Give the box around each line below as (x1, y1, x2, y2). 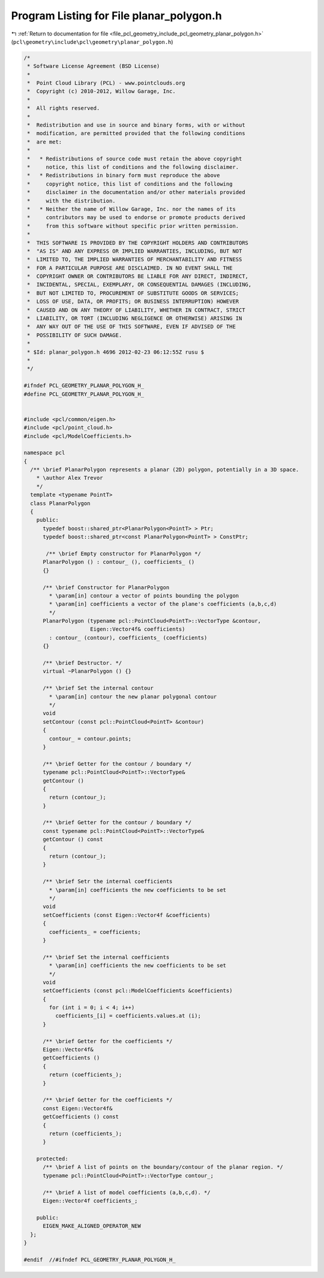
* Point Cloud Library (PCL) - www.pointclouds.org (27, 80, 185, 86)
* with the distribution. (27, 197, 116, 204)
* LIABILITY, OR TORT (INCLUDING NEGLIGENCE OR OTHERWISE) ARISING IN (27, 315, 242, 322)
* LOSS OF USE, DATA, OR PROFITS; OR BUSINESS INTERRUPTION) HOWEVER (27, 298, 239, 305)
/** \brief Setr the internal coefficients (43, 878, 173, 885)
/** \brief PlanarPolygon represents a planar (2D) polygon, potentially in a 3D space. (30, 466, 299, 473)
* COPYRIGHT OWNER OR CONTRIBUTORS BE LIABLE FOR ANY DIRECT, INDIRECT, (27, 273, 249, 280)
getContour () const (43, 836, 103, 843)
